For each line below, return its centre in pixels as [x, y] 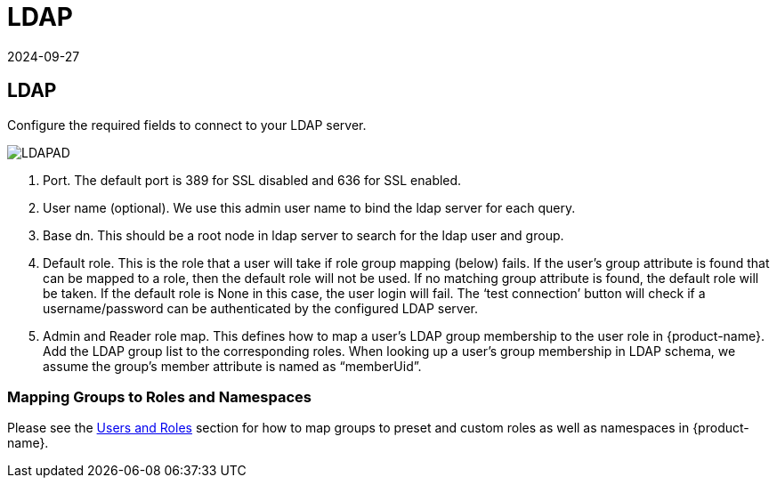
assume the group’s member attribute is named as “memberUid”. [232, 366]
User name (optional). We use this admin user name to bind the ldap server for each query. [309, 207]
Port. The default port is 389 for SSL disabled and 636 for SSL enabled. [252, 180]
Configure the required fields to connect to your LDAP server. [187, 125]
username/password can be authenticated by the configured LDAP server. [260, 308]
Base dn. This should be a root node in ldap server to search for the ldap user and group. [304, 235]
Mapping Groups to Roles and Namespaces [160, 396]
